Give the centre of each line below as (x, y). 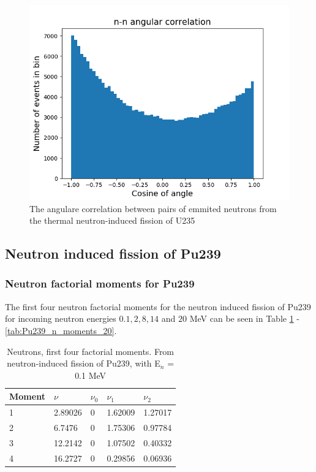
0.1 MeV (91, 375)
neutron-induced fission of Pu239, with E (84, 363)
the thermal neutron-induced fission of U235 (112, 220)
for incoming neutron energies (61, 318)
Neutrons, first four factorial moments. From (91, 351)
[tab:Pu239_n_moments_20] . (61, 330)
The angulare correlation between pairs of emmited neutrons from (153, 208)
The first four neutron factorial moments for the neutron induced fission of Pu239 (158, 306)
